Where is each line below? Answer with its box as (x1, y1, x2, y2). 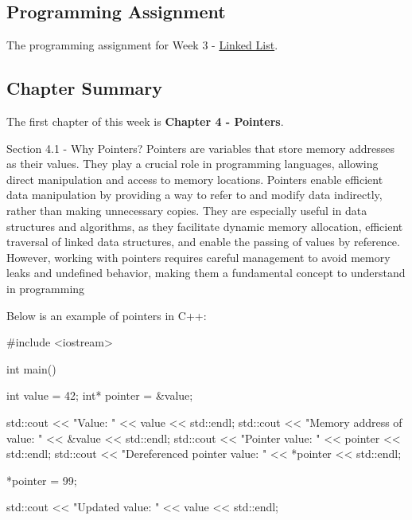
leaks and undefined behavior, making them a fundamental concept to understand (6, 264, 406, 281)
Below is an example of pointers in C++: (6, 307, 207, 323)
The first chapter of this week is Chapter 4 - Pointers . (6, 113, 284, 129)
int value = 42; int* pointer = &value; (6, 387, 193, 404)
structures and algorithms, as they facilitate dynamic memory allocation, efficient (6, 217, 403, 234)
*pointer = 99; (6, 471, 77, 488)
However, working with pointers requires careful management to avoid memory (6, 248, 391, 265)
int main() (6, 360, 56, 377)
